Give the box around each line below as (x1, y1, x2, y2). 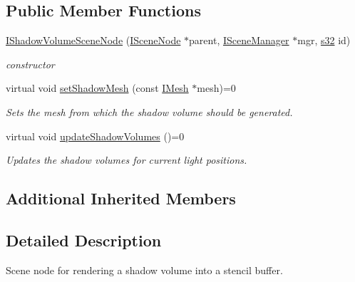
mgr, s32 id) (297, 33, 351, 48)
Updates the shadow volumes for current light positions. (6, 152, 247, 167)
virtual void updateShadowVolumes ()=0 (6, 128, 185, 143)
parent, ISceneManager (189, 33, 289, 48)
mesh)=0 (197, 80, 236, 95)
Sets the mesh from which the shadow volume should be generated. (6, 104, 293, 119)
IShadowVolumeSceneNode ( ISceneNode (6, 33, 181, 48)
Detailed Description (6, 229, 162, 251)
